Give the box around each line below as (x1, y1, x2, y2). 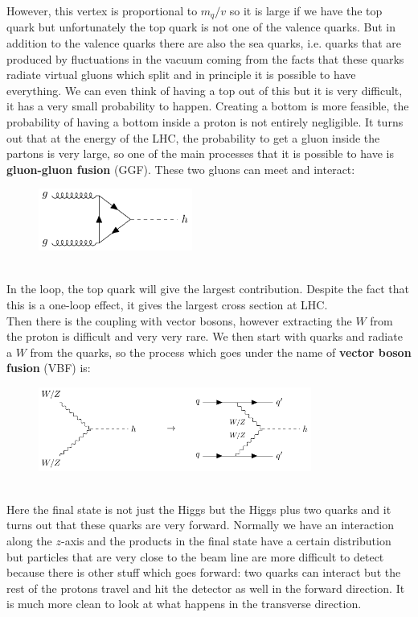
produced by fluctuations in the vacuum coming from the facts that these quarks (6, 50, 404, 67)
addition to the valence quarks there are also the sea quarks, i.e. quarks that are (6, 35, 401, 52)
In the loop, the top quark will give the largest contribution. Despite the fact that (6, 280, 409, 297)
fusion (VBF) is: (6, 359, 91, 376)
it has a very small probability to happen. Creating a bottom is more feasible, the (6, 97, 409, 114)
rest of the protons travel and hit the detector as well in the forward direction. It (6, 579, 405, 596)
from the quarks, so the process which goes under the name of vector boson (30, 343, 412, 360)
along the (6, 532, 52, 549)
